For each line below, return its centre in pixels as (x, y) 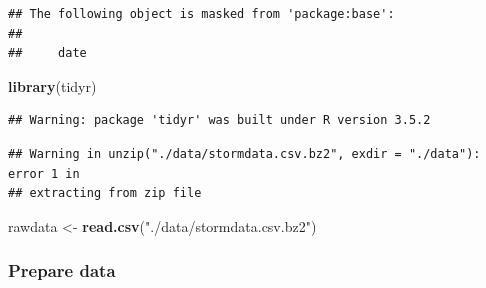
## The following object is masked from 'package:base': (201, 14)
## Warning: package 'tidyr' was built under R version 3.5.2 (219, 120)
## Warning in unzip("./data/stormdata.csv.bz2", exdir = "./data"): (244, 153)
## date (47, 53)
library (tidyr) (52, 85)
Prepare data (62, 270)
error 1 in (44, 173)
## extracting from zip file (105, 193)
